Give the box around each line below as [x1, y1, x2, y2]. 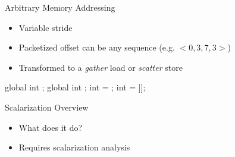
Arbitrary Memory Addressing [5, 1, 115, 13]
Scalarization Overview [5, 101, 89, 113]
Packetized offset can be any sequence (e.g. [18, 41, 175, 54]
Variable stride [18, 21, 73, 33]
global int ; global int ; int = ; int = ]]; [5, 81, 146, 93]
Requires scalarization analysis [18, 141, 130, 153]
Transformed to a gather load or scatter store [18, 61, 183, 73]
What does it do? [18, 121, 83, 133]
